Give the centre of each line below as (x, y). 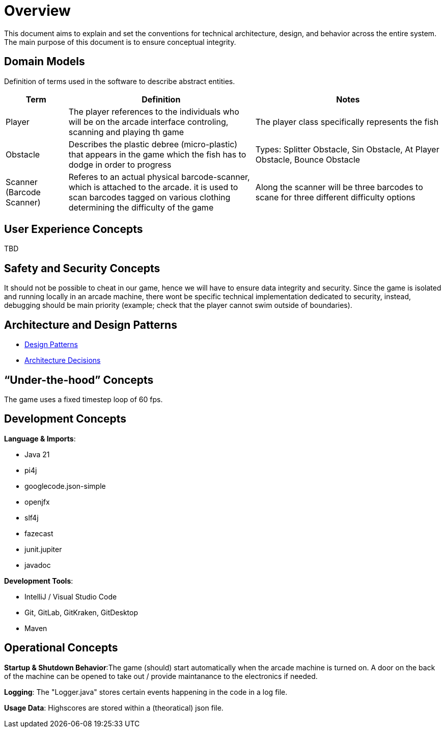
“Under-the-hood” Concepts (79, 380)
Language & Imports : (40, 438)
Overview (37, 11)
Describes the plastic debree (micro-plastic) (153, 144)
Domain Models (45, 62)
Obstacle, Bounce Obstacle (308, 159)
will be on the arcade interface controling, (148, 122)
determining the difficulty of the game (141, 207)
